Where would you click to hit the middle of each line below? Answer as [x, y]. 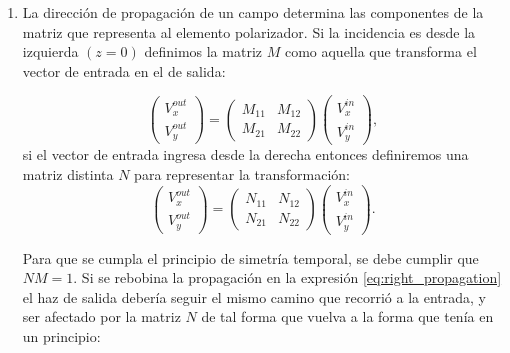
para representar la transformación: [242, 174]
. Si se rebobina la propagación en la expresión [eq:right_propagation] [287, 277]
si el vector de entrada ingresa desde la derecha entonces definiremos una [245, 154]
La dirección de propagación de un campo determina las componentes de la [253, 12]
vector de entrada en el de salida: [124, 70]
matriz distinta [68, 174]
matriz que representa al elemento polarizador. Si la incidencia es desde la [249, 31]
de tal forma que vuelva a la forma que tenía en [347, 316]
